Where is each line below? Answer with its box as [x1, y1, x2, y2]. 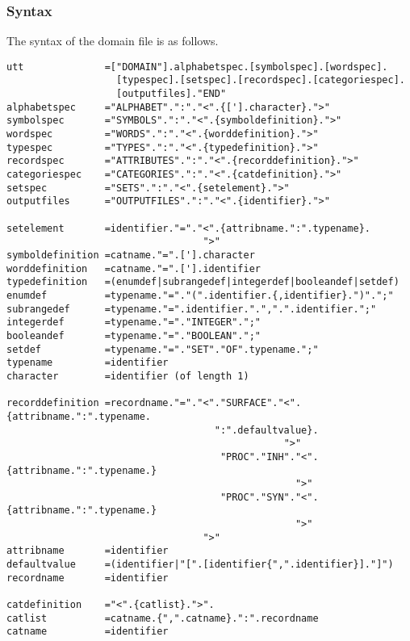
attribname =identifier [6, 545, 169, 557]
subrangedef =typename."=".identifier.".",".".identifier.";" [6, 303, 377, 315]
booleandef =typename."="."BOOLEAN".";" [6, 329, 261, 341]
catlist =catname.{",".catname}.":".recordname [6, 612, 319, 624]
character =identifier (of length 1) [6, 370, 249, 382]
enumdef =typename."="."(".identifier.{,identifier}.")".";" [6, 289, 394, 301]
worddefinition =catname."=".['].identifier [6, 262, 261, 274]
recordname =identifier [6, 572, 169, 584]
